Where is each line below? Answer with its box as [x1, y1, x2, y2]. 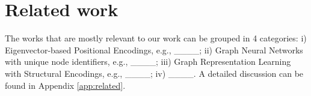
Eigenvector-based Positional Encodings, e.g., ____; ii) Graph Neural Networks [5, 43, 303, 56]
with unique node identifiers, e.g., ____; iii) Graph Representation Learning [5, 55, 291, 68]
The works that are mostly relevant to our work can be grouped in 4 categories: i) [5, 32, 307, 44]
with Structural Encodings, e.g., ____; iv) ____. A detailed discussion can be [5, 67, 304, 79]
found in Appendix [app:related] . [5, 79, 126, 91]
